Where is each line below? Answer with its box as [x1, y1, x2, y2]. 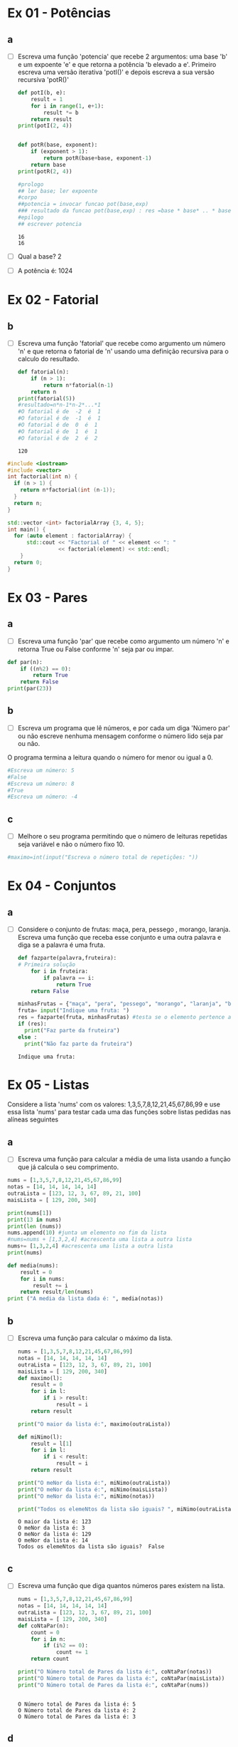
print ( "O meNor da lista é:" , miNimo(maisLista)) [17, 1486, 168, 1493]
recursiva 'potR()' [17, 76, 70, 84]
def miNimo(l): [17, 1434, 63, 1441]
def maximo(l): [17, 1374, 63, 1381]
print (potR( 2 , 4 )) [17, 167, 72, 175]
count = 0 [31, 1629, 60, 1636]
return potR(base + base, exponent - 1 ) [43, 155, 152, 162]
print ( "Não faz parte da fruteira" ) [24, 1040, 133, 1047]
